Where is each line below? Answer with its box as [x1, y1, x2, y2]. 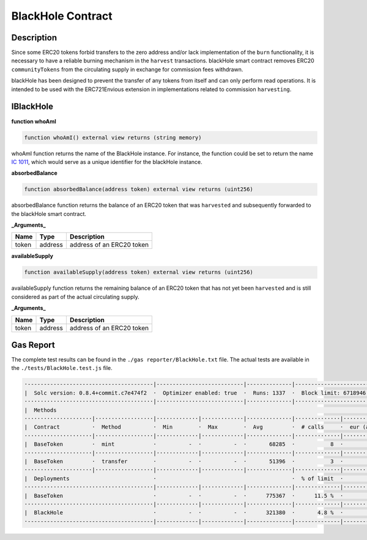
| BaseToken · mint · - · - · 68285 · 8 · [24, 441, 344, 448]
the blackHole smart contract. [11, 210, 87, 217]
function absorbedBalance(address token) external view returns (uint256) [24, 186, 254, 193]
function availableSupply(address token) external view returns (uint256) [24, 269, 254, 276]
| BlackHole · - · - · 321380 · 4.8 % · [24, 509, 344, 516]
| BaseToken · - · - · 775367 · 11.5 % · [24, 492, 344, 499]
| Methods [24, 407, 57, 413]
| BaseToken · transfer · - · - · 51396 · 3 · [24, 457, 344, 465]
